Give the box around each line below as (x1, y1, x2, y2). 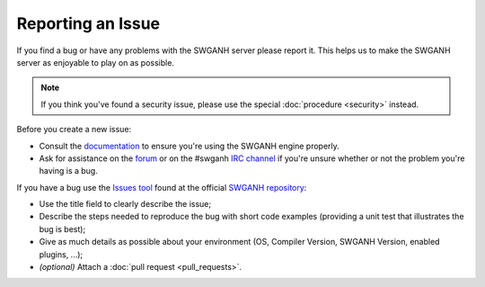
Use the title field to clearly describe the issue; (39, 199, 212, 210)
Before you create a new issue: (16, 124, 132, 135)
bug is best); (39, 223, 86, 234)
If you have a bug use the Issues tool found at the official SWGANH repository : (16, 182, 307, 193)
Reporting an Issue (16, 13, 161, 33)
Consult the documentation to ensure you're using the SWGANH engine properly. (39, 140, 340, 151)
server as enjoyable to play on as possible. (16, 57, 175, 67)
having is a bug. (39, 166, 98, 176)
